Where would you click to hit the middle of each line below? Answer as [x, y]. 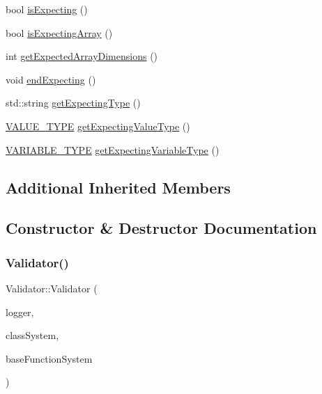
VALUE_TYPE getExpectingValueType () [98, 126]
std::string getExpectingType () [73, 103]
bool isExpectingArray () [59, 32]
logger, [20, 312]
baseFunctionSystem [49, 358]
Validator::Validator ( [52, 288]
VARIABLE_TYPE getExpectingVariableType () [113, 149]
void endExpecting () [51, 79]
